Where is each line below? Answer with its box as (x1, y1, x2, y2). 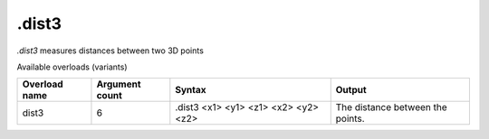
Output (335, 84, 367, 97)
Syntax (175, 84, 207, 97)
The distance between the (335, 101, 447, 114)
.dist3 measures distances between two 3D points (16, 45, 204, 56)
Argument (96, 78, 141, 90)
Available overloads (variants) (16, 61, 128, 72)
